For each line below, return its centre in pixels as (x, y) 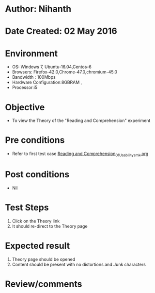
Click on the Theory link (36, 221)
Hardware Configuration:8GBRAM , (47, 82)
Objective (25, 107)
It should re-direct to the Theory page (50, 226)
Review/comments (44, 284)
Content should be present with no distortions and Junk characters (79, 264)
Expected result (38, 246)
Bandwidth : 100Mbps (34, 77)
